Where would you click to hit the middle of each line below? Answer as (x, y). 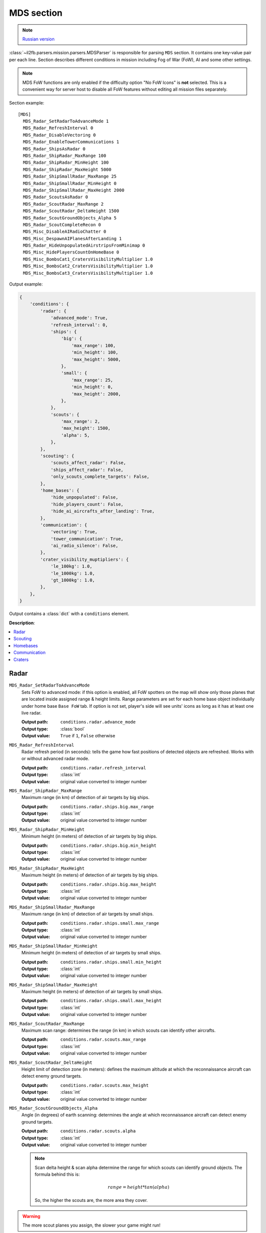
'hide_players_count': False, (87, 504)
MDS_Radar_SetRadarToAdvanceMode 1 (66, 121)
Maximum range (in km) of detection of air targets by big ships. (85, 798)
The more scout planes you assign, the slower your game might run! (92, 1225)
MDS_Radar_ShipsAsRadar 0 (54, 149)
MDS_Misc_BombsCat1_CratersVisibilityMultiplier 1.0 (88, 259)
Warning (31, 1216)
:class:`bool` (73, 729)
